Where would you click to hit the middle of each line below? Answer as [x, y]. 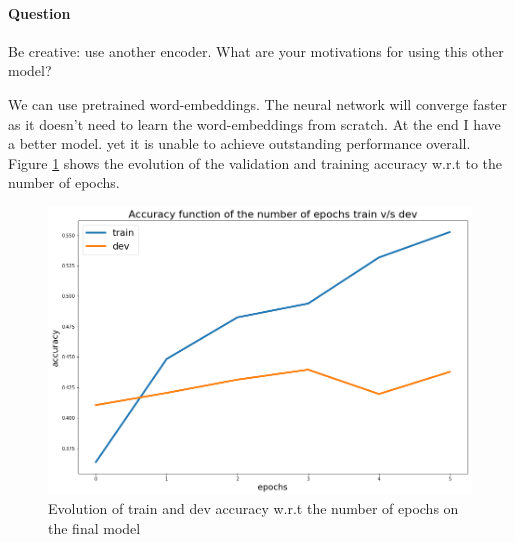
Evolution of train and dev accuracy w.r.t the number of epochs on [253, 508]
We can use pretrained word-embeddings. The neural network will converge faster [258, 103]
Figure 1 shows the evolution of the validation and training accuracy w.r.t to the [255, 162]
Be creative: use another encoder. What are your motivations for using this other [256, 50]
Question [39, 12]
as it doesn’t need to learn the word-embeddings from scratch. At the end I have [254, 123]
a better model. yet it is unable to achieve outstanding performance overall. [239, 143]
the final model [94, 527]
